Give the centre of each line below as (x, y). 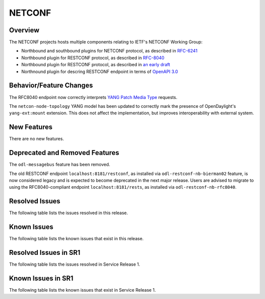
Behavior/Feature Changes (51, 86)
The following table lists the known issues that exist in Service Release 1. (82, 290)
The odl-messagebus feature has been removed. (60, 165)
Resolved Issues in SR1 (45, 252)
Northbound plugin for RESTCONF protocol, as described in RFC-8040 (93, 58)
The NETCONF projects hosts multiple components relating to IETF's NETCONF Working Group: (106, 42)
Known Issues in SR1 (41, 278)
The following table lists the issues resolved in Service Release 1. (75, 264)
